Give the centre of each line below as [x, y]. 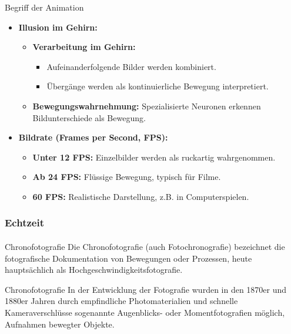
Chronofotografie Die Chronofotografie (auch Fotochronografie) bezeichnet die [145, 246]
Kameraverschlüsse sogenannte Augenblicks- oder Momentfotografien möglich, [145, 312]
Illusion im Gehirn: [58, 27]
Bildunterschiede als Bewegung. [89, 117]
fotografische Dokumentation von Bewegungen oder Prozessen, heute [128, 258]
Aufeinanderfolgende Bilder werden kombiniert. [131, 66]
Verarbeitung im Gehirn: [84, 47]
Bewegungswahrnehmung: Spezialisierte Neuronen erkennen [147, 106]
